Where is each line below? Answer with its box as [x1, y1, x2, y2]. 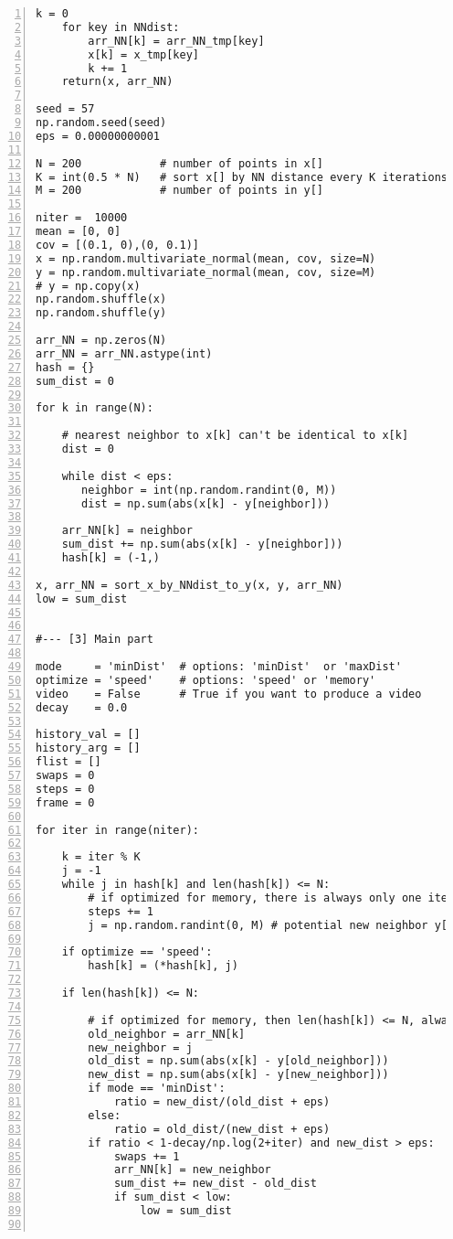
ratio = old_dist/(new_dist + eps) [113, 1122, 331, 1136]
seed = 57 [36, 102, 95, 116]
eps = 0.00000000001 [36, 129, 161, 143]
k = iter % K [61, 850, 141, 864]
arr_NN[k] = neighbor [61, 524, 193, 538]
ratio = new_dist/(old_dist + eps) [113, 1095, 331, 1108]
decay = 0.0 [36, 700, 128, 714]
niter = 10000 [36, 211, 128, 225]
